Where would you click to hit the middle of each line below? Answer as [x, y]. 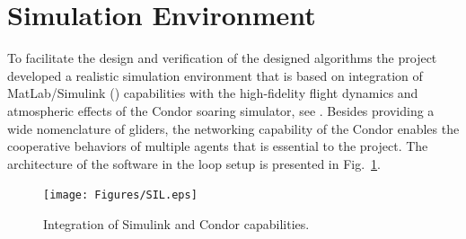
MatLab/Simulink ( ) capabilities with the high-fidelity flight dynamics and [213, 93]
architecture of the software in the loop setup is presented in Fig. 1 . [194, 163]
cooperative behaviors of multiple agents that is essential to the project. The [218, 146]
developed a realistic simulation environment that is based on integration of [215, 75]
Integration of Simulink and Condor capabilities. [176, 223]
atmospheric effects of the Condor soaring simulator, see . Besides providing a [221, 110]
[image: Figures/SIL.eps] [120, 195]
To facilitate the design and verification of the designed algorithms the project [222, 58]
